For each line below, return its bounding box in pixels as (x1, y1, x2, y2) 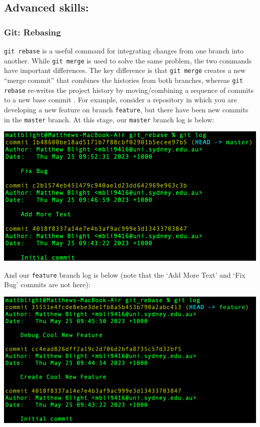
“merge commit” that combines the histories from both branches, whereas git (4, 74, 243, 85)
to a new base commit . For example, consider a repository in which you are (4, 94, 237, 105)
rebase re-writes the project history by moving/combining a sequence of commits (4, 84, 254, 95)
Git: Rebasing (4, 25, 61, 38)
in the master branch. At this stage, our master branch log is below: (4, 114, 214, 124)
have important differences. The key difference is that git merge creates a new (4, 65, 246, 75)
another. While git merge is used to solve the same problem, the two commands (4, 55, 252, 65)
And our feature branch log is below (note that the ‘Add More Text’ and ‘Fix (4, 269, 245, 280)
